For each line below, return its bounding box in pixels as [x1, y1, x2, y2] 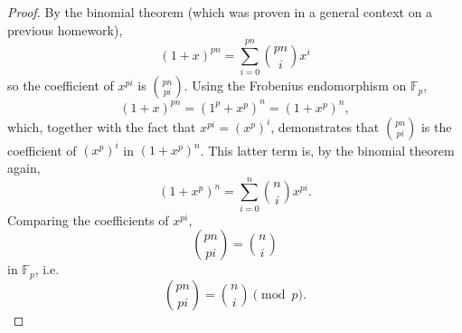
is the [420, 117, 452, 136]
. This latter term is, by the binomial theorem [200, 140, 455, 159]
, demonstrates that [270, 117, 380, 136]
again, [7, 157, 41, 176]
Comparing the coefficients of [7, 210, 169, 229]
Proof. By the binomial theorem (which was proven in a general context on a [7, 3, 433, 21]
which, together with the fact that [7, 117, 196, 136]
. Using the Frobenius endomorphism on [184, 76, 407, 95]
